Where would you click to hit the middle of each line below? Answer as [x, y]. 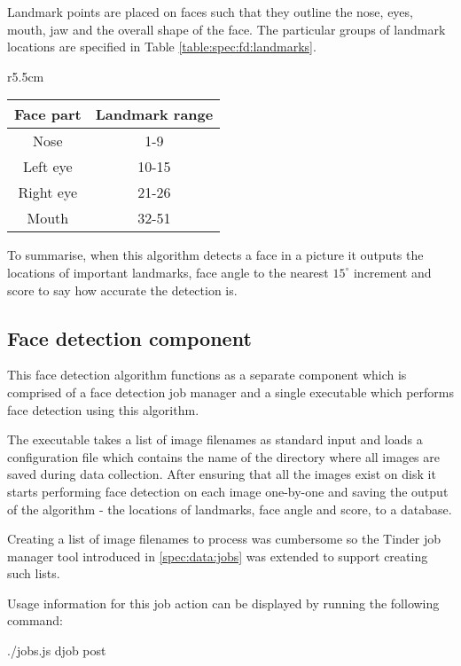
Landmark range [154, 114]
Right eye [48, 192]
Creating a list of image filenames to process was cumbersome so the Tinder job [224, 539]
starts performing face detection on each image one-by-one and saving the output [228, 491]
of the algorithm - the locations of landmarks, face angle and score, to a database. [230, 509]
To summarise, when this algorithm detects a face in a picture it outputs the [215, 255]
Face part [48, 114]
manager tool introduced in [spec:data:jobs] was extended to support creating [218, 556]
